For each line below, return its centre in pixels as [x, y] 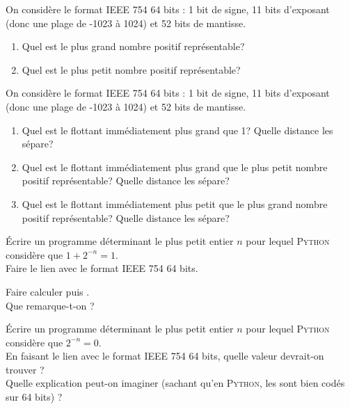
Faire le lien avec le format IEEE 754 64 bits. [102, 268]
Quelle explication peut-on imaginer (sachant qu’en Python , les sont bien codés [175, 383]
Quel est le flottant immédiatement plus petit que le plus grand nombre [175, 203]
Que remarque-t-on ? [50, 305]
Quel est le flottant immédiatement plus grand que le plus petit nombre [175, 167]
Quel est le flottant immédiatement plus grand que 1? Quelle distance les [177, 130]
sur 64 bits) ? [34, 397]
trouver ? [25, 369]
